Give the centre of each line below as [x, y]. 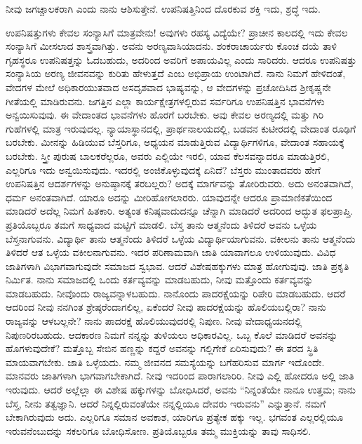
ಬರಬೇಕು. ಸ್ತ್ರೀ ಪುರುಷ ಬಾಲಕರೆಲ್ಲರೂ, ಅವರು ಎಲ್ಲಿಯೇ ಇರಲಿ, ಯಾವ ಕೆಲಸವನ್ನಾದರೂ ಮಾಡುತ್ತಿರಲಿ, [168, 155]
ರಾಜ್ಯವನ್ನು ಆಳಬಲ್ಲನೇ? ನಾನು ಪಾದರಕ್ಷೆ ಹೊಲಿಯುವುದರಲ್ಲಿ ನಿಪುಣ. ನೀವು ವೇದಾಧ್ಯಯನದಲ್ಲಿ [154, 321]
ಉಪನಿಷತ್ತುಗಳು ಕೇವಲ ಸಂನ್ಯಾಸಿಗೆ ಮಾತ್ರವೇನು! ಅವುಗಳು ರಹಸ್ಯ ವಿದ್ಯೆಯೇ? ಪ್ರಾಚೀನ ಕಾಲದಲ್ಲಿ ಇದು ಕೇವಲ [177, 32]
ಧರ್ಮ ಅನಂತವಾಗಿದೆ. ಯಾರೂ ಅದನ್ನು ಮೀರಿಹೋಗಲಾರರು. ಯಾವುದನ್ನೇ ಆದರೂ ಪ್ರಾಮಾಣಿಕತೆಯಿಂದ [169, 197]
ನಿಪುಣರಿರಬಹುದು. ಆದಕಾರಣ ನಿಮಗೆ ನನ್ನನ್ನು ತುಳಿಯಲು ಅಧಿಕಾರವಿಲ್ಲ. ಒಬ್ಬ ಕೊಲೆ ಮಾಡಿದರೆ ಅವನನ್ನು [172, 334]
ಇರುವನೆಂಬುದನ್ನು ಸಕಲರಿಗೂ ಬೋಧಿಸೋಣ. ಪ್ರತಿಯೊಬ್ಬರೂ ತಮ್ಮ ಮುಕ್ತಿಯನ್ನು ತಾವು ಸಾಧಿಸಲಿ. [159, 430]
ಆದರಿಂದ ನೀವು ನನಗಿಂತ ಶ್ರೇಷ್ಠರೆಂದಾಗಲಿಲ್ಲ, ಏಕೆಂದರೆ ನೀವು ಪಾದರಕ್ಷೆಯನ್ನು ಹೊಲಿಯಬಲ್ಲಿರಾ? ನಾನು [166, 307]
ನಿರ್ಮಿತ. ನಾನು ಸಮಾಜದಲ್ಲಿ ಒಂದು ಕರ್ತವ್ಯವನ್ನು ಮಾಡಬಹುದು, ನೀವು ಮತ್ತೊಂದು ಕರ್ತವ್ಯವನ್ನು [160, 280]
